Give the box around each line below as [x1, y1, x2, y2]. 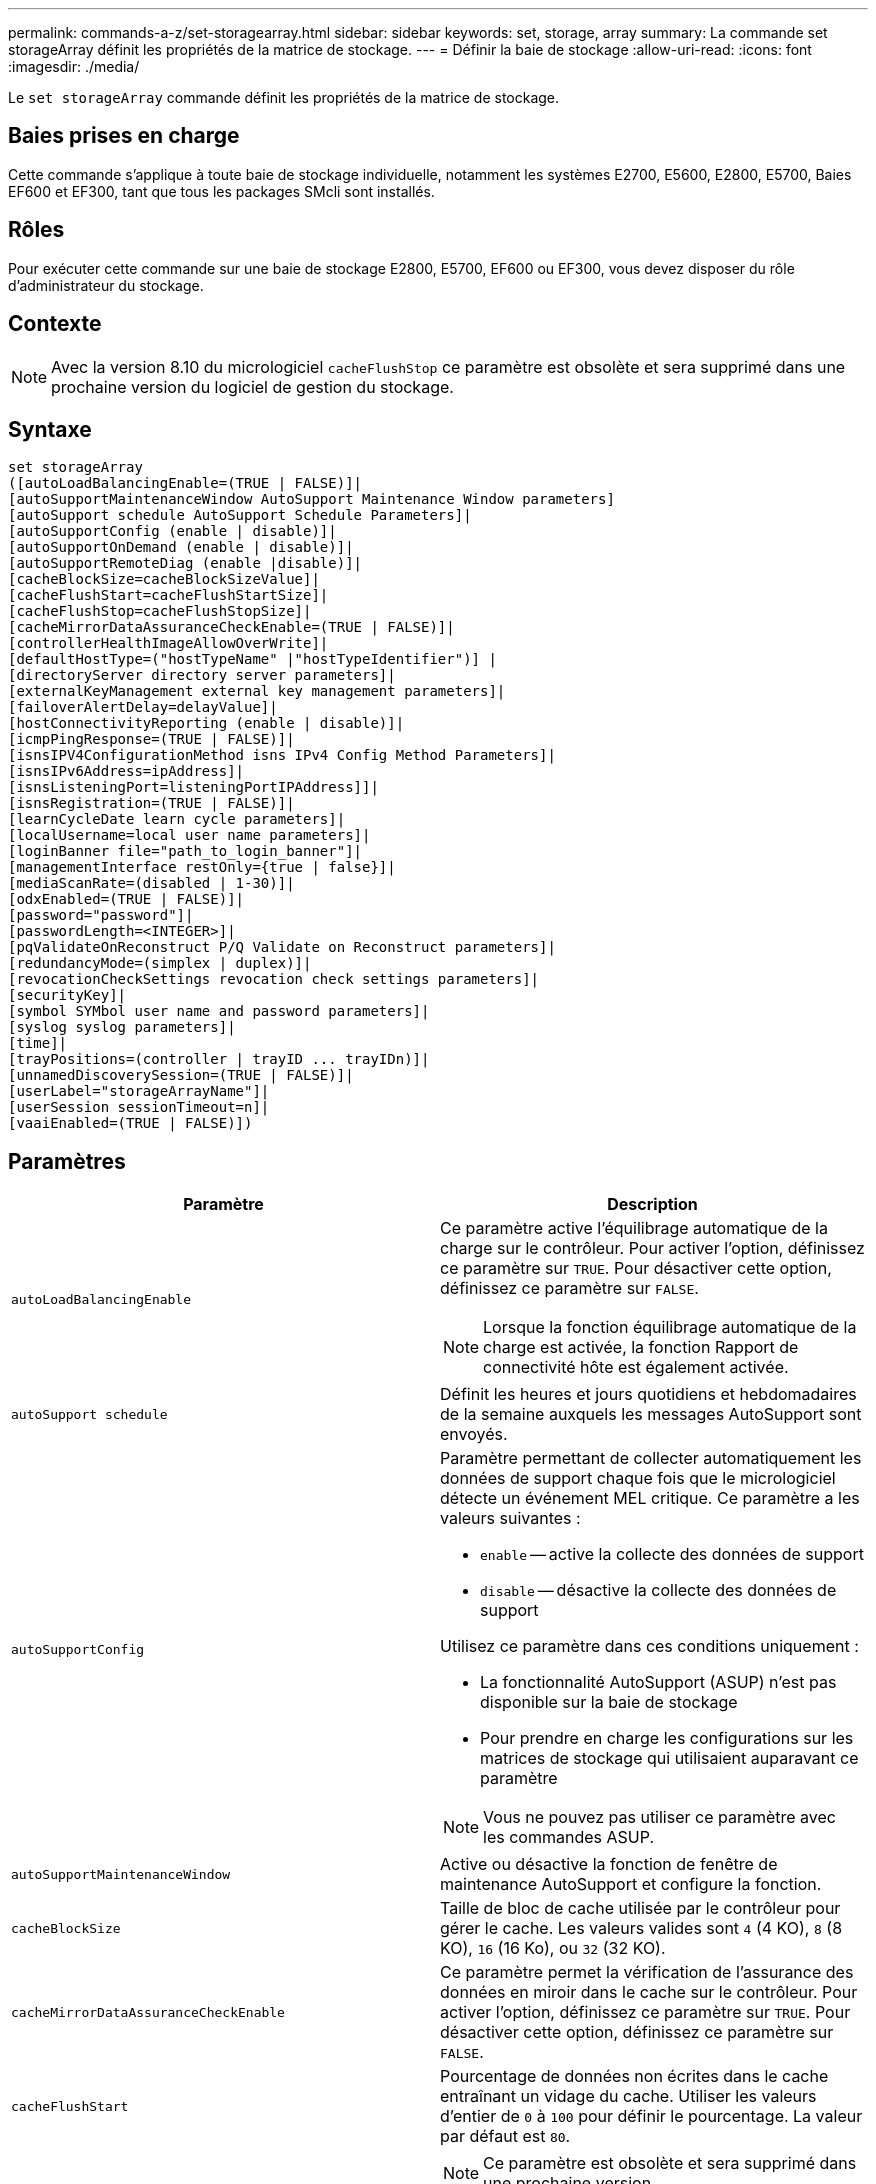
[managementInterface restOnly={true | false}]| [8, 859, 396, 876]
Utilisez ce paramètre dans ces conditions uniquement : [440, 1636, 859, 1657]
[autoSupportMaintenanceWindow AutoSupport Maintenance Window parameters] [8, 491, 615, 508]
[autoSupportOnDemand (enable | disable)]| [8, 539, 354, 556]
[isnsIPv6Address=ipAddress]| [8, 763, 245, 780]
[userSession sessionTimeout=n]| [8, 1099, 270, 1116]
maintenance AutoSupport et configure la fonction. [440, 1874, 822, 1895]
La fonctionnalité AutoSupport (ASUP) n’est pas [480, 1672, 837, 1693]
